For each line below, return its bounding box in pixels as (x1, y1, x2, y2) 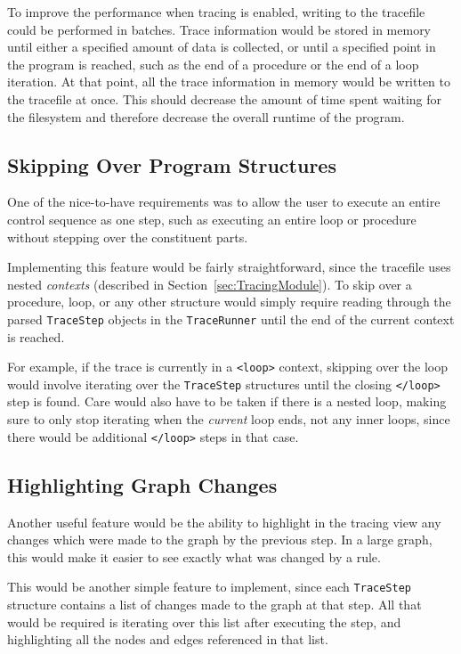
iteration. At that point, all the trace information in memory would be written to (7, 72, 451, 91)
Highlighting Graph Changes (7, 470, 278, 498)
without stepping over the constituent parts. (7, 227, 248, 246)
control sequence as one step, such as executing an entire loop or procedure (7, 209, 417, 228)
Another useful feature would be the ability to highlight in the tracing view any (7, 512, 441, 531)
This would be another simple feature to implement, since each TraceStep (7, 577, 411, 596)
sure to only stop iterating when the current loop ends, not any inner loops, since (7, 410, 450, 429)
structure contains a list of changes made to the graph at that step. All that (7, 594, 422, 613)
